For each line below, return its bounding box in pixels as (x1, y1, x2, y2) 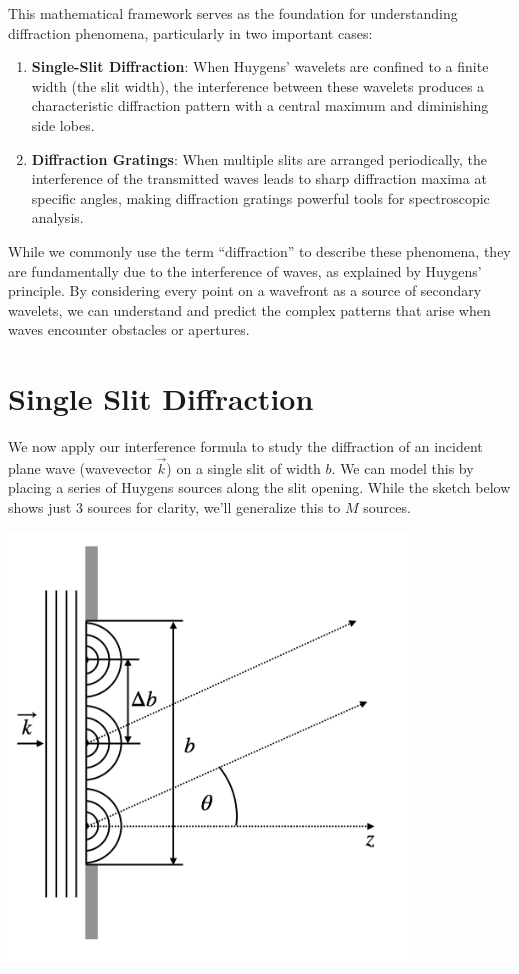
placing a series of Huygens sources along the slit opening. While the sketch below (8, 477, 511, 498)
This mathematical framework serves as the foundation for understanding (8, 3, 458, 23)
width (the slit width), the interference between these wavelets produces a (31, 75, 485, 96)
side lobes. (31, 114, 95, 135)
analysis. (31, 207, 84, 228)
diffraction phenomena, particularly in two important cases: (8, 22, 373, 43)
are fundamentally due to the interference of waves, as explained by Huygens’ (8, 260, 482, 281)
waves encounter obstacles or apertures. (8, 319, 250, 340)
